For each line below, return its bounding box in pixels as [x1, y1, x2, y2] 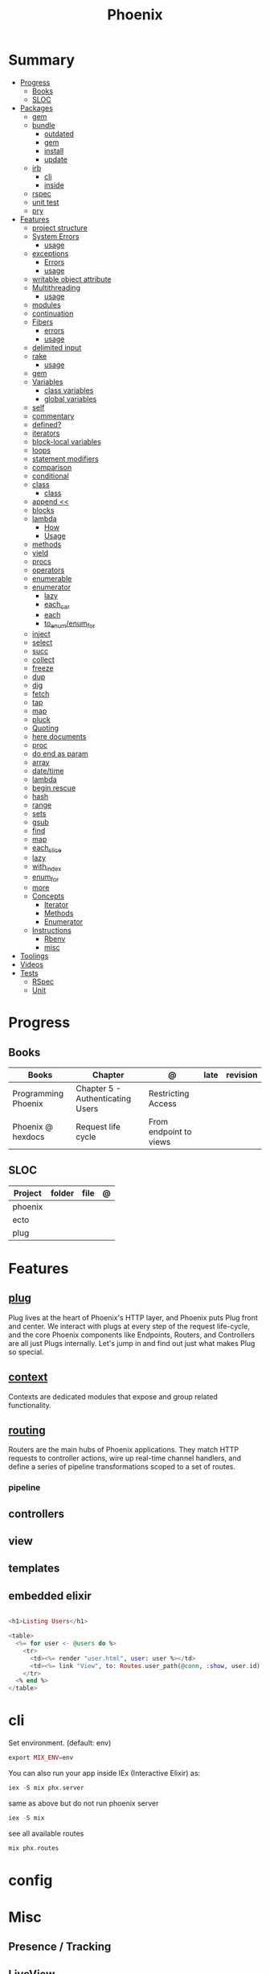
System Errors [31, 231, 80, 241]
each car [43, 599, 70, 611]
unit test [31, 197, 59, 207]
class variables [43, 385, 94, 395]
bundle [31, 120, 55, 130]
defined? [31, 419, 62, 429]
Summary [8, 51, 75, 69]
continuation [31, 308, 74, 318]
